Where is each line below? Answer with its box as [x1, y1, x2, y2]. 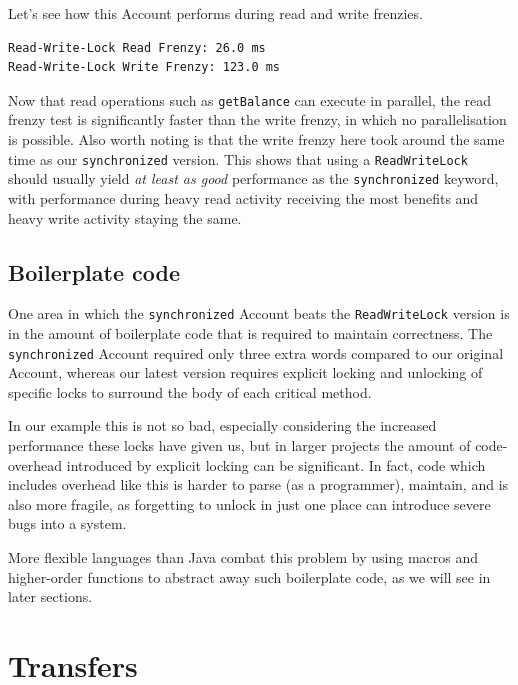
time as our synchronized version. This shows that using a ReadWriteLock [8, 148, 468, 169]
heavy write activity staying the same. [8, 207, 242, 228]
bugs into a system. [8, 513, 127, 534]
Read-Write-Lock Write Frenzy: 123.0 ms [8, 60, 281, 75]
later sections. [8, 586, 93, 607]
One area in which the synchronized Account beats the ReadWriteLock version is [8, 303, 510, 324]
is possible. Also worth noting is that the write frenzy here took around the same [8, 129, 505, 150]
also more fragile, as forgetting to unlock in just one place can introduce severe [8, 493, 491, 514]
